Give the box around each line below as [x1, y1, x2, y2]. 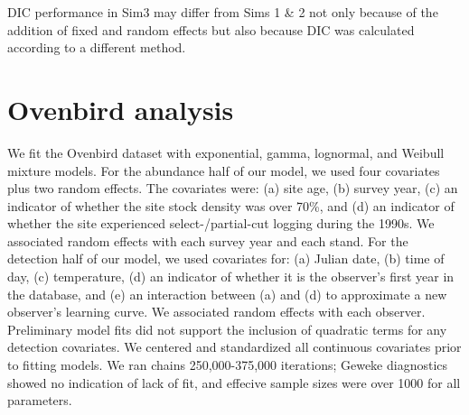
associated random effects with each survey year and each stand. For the [7, 231, 408, 250]
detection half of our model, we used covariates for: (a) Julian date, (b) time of [7, 249, 445, 268]
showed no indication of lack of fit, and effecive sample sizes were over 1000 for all [7, 373, 461, 392]
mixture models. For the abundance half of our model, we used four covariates [7, 161, 440, 180]
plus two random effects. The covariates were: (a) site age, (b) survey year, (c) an [7, 179, 458, 198]
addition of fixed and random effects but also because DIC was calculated [7, 20, 415, 39]
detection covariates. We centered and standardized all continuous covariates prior [7, 337, 462, 356]
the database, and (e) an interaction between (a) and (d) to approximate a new [7, 284, 447, 303]
